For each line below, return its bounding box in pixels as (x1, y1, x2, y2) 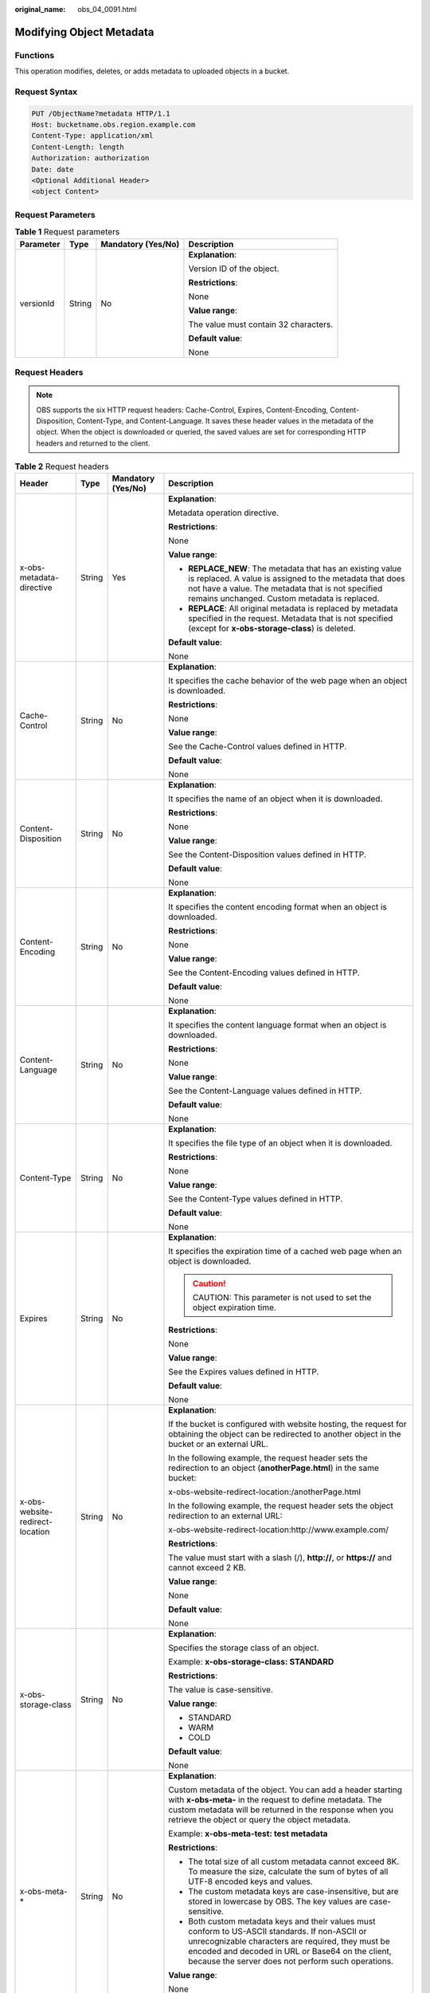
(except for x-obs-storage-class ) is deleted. (188, 623, 356, 634)
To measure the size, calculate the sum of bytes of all (188, 1866, 389, 1877)
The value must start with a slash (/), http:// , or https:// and (168, 1552, 392, 1563)
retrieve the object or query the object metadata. (168, 1814, 350, 1826)
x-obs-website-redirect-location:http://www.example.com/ (168, 1524, 389, 1535)
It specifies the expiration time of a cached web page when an (168, 1246, 402, 1257)
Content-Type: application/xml (31, 132, 154, 140)
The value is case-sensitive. (168, 1684, 274, 1696)
